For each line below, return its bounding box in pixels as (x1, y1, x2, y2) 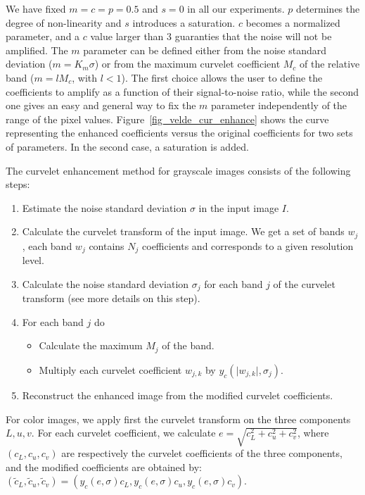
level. (22, 253, 44, 268)
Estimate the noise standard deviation (22, 200, 187, 215)
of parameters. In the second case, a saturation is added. (6, 139, 249, 153)
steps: (6, 177, 30, 192)
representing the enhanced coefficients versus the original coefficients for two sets (6, 125, 353, 140)
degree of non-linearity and (6, 15, 122, 30)
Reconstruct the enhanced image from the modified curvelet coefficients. (22, 387, 333, 402)
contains (89, 238, 124, 253)
